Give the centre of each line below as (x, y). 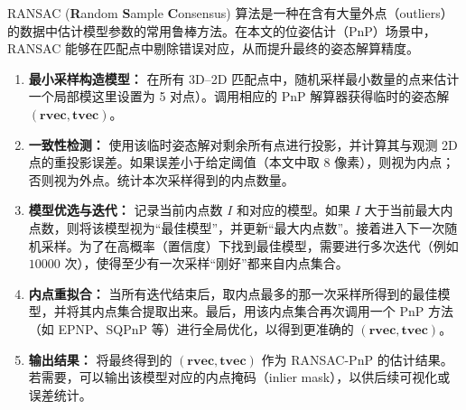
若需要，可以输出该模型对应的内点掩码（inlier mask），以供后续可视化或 (239, 377)
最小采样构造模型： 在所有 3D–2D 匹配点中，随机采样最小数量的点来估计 (244, 78)
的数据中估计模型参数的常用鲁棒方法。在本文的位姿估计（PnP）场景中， (222, 30)
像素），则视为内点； (395, 162)
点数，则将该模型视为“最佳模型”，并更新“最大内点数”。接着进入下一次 (237, 227)
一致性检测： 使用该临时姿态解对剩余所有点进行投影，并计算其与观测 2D (243, 144)
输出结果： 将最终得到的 (100, 359)
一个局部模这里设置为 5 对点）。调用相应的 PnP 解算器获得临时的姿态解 (239, 96)
